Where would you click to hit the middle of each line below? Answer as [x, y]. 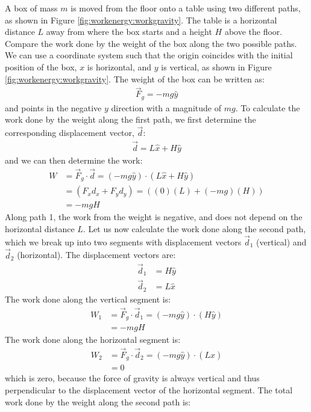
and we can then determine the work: [74, 160]
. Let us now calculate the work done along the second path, [194, 229]
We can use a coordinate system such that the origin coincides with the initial [149, 55]
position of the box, [41, 66]
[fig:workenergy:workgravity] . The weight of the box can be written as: [135, 78]
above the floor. [253, 32]
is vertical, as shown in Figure [216, 66]
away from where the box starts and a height [129, 32]
